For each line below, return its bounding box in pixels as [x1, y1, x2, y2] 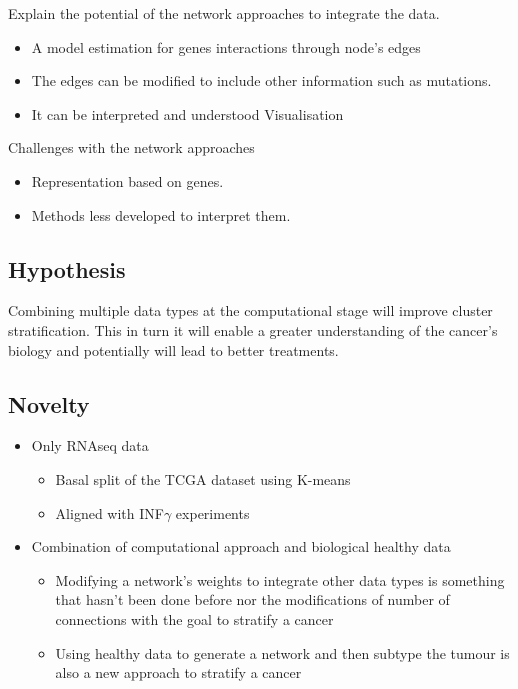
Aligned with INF [55, 502, 164, 523]
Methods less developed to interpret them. [31, 204, 291, 225]
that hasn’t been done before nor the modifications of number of [55, 589, 450, 610]
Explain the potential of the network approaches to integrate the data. [8, 3, 440, 23]
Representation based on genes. [31, 170, 224, 191]
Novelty [8, 388, 90, 419]
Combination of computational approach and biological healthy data [31, 536, 451, 557]
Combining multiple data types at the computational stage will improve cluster [8, 300, 493, 321]
